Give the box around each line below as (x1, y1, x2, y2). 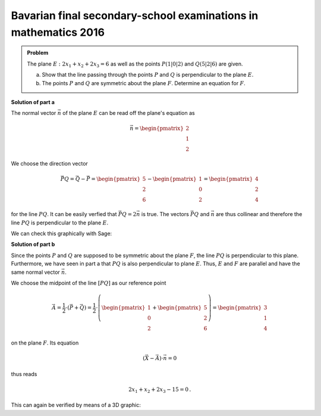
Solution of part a (11, 98, 55, 105)
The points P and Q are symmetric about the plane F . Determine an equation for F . (42, 79, 246, 86)
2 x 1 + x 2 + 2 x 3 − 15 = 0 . (128, 386, 191, 394)
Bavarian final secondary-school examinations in (11, 9, 259, 22)
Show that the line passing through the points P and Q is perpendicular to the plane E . (42, 71, 254, 79)
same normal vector (11, 268, 61, 276)
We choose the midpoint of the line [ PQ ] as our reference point (11, 280, 166, 286)
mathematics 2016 (11, 26, 105, 39)
